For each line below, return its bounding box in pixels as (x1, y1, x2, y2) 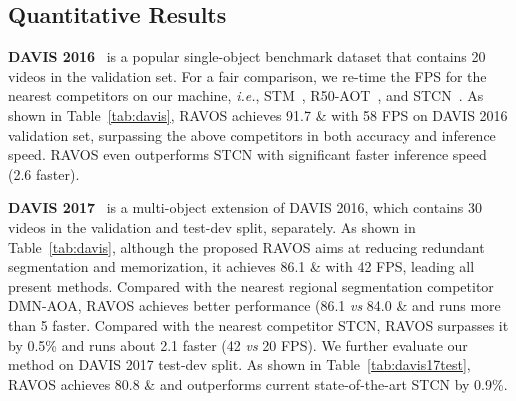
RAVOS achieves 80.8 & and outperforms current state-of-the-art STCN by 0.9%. (8, 373, 508, 394)
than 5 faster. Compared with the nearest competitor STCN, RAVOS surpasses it (8, 314, 509, 335)
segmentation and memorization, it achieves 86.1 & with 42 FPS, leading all (8, 256, 475, 277)
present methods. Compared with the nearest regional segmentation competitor (8, 275, 494, 296)
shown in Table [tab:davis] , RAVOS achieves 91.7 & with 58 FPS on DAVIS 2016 (8, 104, 508, 125)
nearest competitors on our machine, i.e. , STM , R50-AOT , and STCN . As (8, 85, 484, 106)
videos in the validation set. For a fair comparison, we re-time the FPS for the (8, 65, 487, 86)
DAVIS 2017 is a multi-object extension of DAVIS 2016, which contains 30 (8, 197, 483, 218)
